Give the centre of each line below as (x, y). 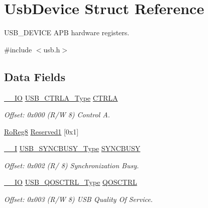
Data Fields (35, 76)
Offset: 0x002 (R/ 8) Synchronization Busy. (72, 165)
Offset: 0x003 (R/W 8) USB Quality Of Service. (78, 199)
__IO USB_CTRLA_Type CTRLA (61, 97)
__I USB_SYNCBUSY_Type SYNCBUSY (72, 148)
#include (18, 49)
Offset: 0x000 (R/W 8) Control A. (57, 115)
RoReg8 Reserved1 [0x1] (41, 131)
